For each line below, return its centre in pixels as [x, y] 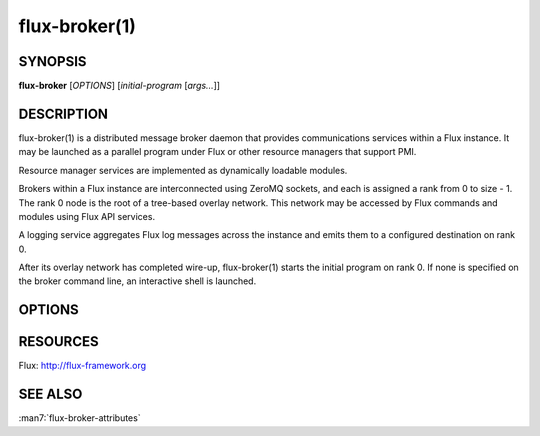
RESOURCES [58, 341]
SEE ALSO [50, 394]
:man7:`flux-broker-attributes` [79, 418]
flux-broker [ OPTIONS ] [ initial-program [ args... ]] [119, 86]
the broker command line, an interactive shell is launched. [137, 281]
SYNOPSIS [52, 61]
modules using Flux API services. [86, 216]
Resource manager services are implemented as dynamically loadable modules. [183, 170]
